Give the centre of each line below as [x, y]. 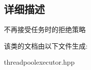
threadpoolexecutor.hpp [39, 62]
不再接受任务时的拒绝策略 [45, 29]
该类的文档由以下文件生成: [46, 45]
